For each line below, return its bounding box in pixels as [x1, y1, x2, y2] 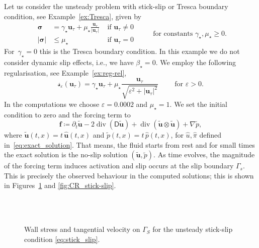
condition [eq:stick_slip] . [24, 233, 100, 244]
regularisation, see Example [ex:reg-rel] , [4, 67, 127, 78]
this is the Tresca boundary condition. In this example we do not [39, 46, 240, 56]
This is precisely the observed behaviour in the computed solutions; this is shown [4, 170, 254, 180]
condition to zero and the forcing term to [4, 109, 131, 119]
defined [199, 130, 222, 140]
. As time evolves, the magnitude [153, 149, 255, 160]
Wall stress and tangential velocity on [24, 224, 140, 234]
